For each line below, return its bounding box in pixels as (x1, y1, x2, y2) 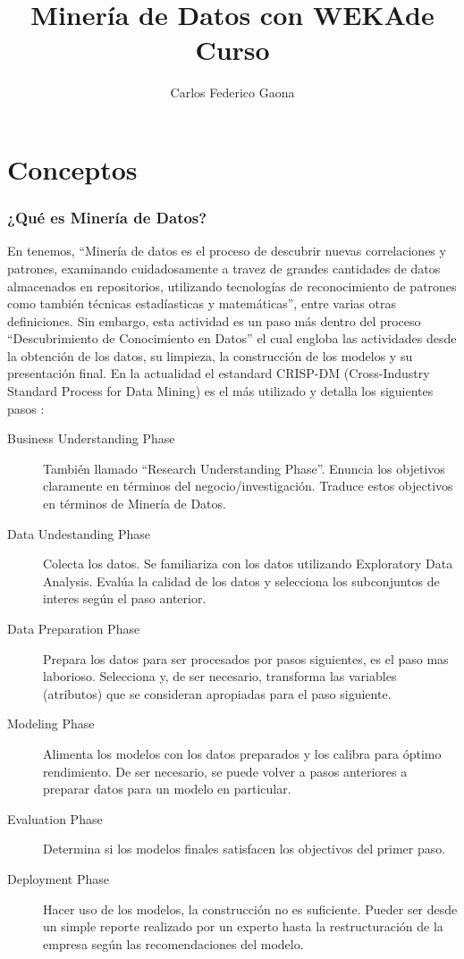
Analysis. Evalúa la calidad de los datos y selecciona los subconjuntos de (43, 571, 440, 590)
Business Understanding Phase (7, 429, 175, 448)
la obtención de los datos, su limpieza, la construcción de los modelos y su (7, 346, 413, 365)
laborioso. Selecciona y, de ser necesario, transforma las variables (43, 667, 397, 686)
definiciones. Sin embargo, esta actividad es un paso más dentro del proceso (7, 311, 421, 330)
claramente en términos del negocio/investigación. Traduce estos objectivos (43, 476, 453, 495)
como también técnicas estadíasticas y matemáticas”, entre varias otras (7, 294, 396, 313)
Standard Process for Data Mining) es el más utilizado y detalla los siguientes (7, 382, 434, 400)
